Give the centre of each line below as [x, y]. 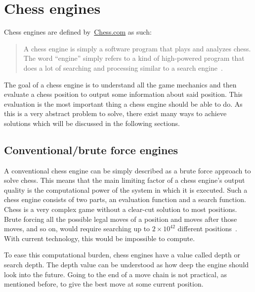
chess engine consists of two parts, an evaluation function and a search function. [125, 199]
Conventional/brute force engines [91, 149]
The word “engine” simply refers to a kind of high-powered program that [134, 58]
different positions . [207, 229]
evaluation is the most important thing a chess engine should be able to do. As [123, 104]
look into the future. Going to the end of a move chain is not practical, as [116, 274]
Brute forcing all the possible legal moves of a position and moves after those [121, 219]
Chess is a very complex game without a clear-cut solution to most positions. [121, 209]
